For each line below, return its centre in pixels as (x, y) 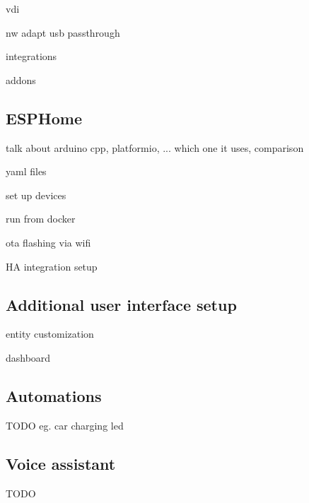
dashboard (28, 357)
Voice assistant (61, 463)
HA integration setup (52, 266)
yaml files (26, 171)
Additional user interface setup (121, 304)
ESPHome (44, 118)
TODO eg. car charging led (65, 425)
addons (21, 79)
